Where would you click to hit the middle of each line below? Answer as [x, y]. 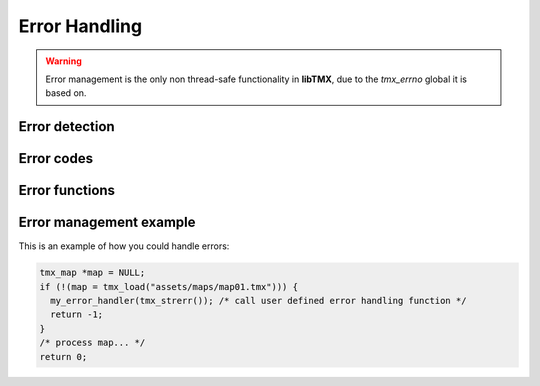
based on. [66, 93]
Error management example [107, 222]
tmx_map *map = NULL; [92, 273]
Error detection [66, 126]
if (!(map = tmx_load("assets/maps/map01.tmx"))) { [169, 286]
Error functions [66, 190]
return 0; [63, 356]
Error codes [56, 158]
